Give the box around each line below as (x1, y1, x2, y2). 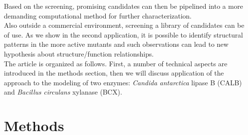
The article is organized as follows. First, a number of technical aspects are (4, 58, 228, 68)
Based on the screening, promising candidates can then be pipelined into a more (4, 1, 243, 11)
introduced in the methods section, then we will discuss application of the (4, 68, 224, 78)
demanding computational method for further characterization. (4, 10, 192, 20)
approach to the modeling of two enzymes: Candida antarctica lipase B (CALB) (4, 77, 242, 87)
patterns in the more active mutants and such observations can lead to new (4, 39, 229, 49)
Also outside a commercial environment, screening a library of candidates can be (4, 20, 245, 30)
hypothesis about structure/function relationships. (4, 48, 154, 58)
